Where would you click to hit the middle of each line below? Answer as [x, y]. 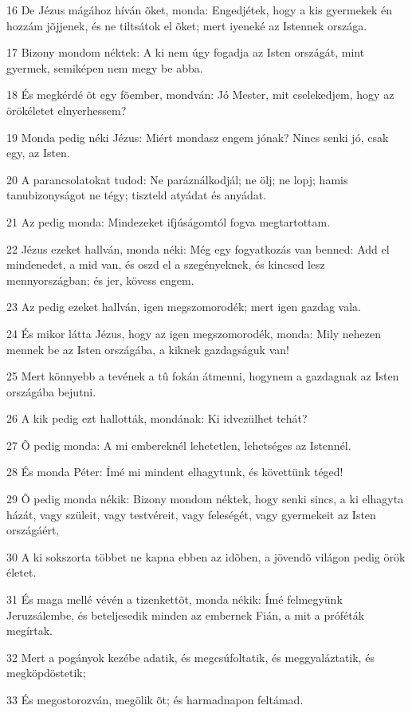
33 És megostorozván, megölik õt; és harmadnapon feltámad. [155, 699]
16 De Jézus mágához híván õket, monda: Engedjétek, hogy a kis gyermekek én [200, 10]
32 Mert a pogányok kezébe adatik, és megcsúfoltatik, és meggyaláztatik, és [190, 657]
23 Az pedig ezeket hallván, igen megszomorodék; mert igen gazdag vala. [184, 307]
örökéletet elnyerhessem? [67, 110]
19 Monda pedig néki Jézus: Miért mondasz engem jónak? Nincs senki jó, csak [198, 137]
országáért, [33, 530]
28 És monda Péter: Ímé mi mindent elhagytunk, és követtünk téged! [175, 472]
